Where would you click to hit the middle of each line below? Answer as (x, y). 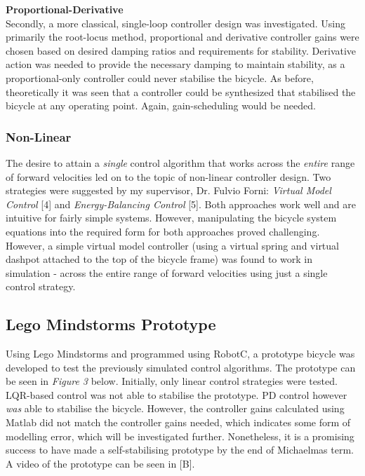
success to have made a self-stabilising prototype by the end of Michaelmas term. (180, 450)
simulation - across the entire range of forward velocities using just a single (167, 272)
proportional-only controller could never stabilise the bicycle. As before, (160, 77)
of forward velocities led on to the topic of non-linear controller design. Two (168, 176)
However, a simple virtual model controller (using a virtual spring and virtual (172, 245)
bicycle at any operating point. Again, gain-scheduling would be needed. (161, 106)
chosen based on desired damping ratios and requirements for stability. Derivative (181, 50)
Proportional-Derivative (65, 9)
